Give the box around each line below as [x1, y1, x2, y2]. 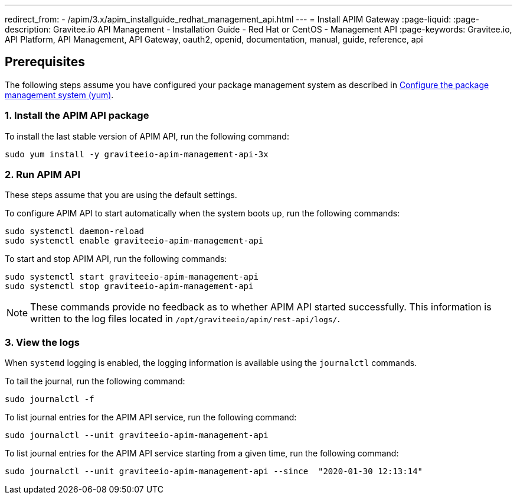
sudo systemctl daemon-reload [5, 226, 145, 236]
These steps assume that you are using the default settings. [5, 190, 237, 200]
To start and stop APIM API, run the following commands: [5, 254, 227, 264]
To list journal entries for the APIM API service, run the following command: [5, 412, 297, 423]
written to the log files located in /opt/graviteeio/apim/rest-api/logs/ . [30, 313, 341, 325]
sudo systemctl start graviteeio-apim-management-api [5, 272, 258, 282]
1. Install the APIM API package [5, 109, 149, 122]
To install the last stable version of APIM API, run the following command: [5, 131, 289, 141]
